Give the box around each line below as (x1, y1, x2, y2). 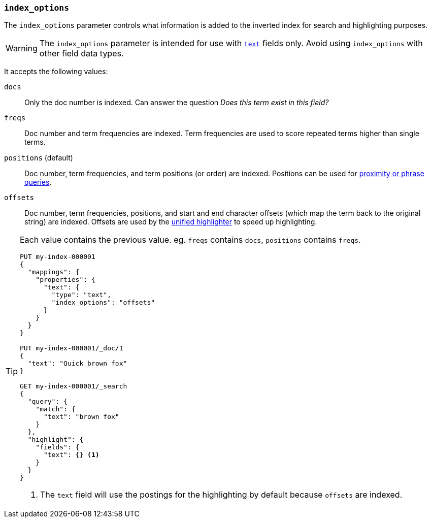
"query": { (27, 398, 68, 406)
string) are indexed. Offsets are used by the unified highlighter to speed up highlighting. (24, 217, 317, 226)
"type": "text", (51, 291, 112, 299)
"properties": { (36, 276, 95, 284)
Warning (6, 43, 38, 54)
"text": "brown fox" (43, 413, 119, 421)
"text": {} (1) (43, 451, 100, 459)
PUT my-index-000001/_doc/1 (20, 344, 123, 352)
